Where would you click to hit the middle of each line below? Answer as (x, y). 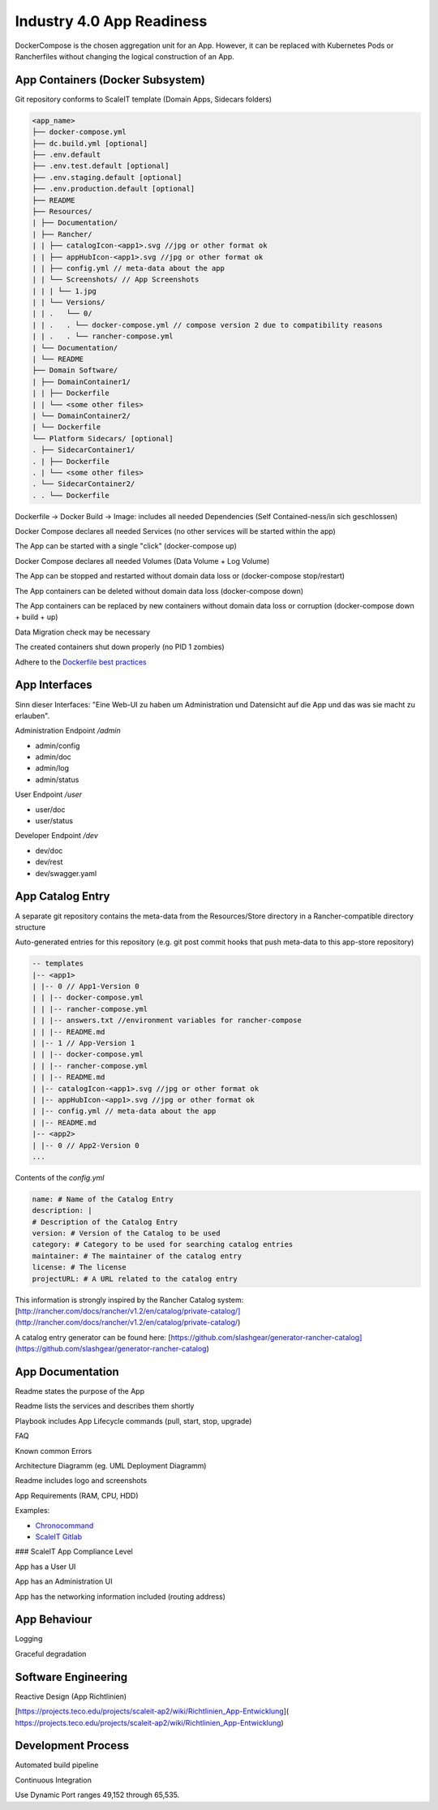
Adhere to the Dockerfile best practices (81, 662)
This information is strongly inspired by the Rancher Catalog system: (129, 1300)
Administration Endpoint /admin (68, 731)
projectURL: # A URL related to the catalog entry (135, 1279)
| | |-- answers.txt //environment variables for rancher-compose (167, 1021)
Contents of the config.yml (60, 1177)
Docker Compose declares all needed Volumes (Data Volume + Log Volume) (142, 561)
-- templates (58, 964)
